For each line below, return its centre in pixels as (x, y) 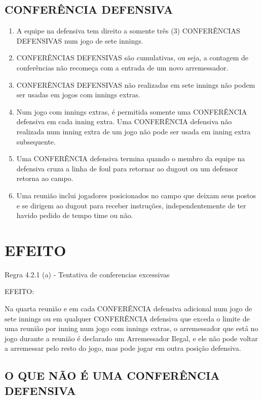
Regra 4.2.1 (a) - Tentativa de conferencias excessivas (87, 274)
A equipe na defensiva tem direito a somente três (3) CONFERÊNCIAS (128, 31)
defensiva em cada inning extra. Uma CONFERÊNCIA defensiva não (124, 121)
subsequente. (36, 141)
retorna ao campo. (45, 178)
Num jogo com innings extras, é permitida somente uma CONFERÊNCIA (132, 111)
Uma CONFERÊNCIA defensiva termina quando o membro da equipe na (131, 158)
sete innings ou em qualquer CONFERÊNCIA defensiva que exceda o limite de (127, 318)
